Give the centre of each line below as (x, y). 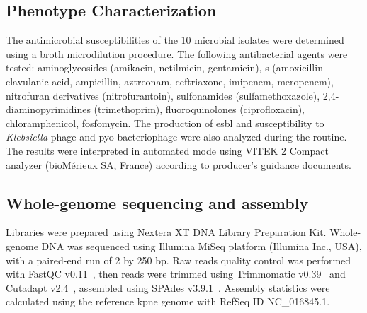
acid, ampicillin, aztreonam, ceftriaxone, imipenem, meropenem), (193, 81)
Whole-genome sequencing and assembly (157, 202)
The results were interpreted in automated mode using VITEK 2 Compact (167, 150)
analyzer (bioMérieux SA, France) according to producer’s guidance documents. (179, 164)
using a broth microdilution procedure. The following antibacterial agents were (177, 53)
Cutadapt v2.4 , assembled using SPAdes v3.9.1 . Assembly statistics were (168, 287)
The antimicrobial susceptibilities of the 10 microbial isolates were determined (175, 40)
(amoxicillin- (299, 67)
